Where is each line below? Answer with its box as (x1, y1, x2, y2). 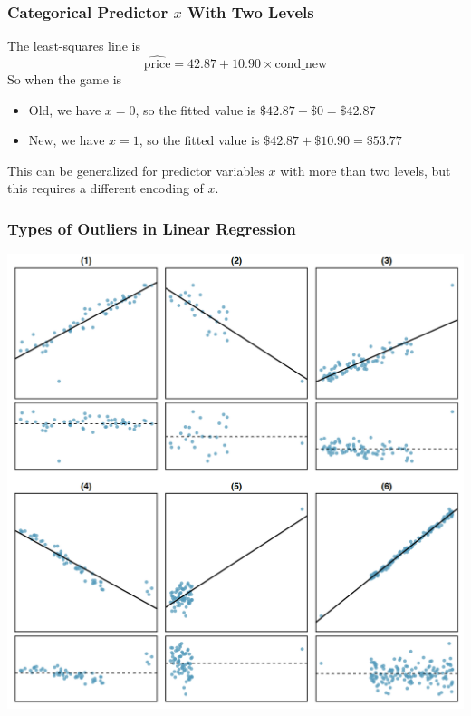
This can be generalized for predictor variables (7, 160, 264, 179)
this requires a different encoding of (7, 179, 204, 198)
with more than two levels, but (280, 160, 451, 179)
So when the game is (7, 70, 122, 89)
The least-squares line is (7, 36, 140, 55)
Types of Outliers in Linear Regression (7, 217, 296, 239)
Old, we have (28, 100, 101, 119)
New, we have (28, 131, 105, 150)
